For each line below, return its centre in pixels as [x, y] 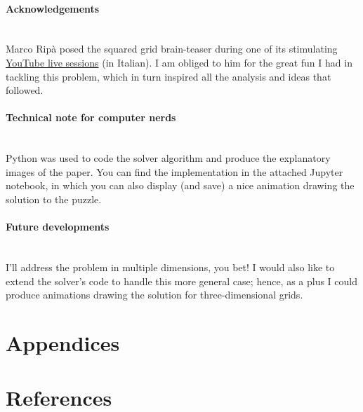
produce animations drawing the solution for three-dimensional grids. [154, 295]
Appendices [63, 342]
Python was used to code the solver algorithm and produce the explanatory [168, 158]
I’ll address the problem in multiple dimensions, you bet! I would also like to [170, 267]
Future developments [58, 227]
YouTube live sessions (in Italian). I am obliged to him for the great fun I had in [179, 62]
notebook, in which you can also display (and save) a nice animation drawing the [180, 185]
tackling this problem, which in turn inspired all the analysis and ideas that [169, 76]
